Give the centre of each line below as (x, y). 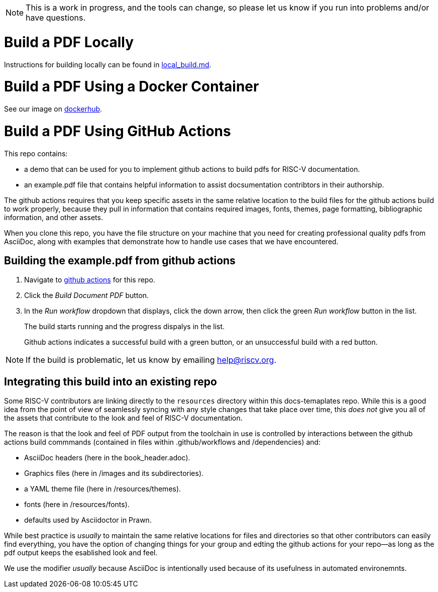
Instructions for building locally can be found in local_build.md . (108, 64)
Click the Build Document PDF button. (87, 295)
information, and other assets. (53, 217)
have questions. (56, 18)
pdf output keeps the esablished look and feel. (81, 553)
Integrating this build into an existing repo (111, 381)
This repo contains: (36, 153)
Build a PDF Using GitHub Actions (118, 131)
